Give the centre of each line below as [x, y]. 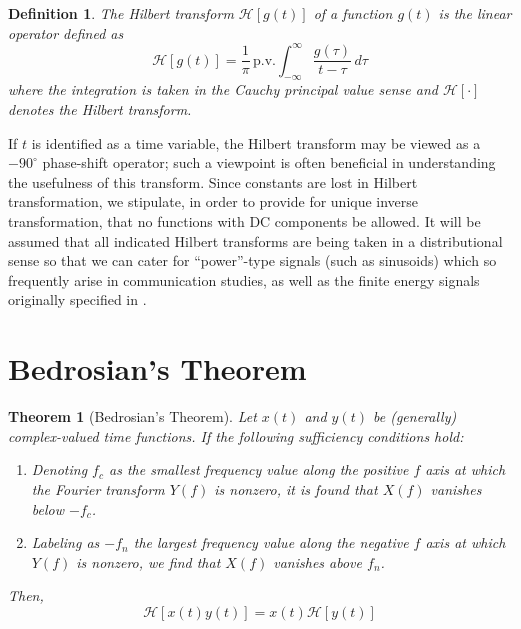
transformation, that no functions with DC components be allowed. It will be [244, 221]
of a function [353, 13]
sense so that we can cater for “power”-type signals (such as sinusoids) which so [252, 260]
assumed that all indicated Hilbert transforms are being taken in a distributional [255, 240]
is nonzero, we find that [148, 561]
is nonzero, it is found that [296, 488]
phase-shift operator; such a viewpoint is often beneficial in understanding [269, 162]
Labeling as [65, 542]
